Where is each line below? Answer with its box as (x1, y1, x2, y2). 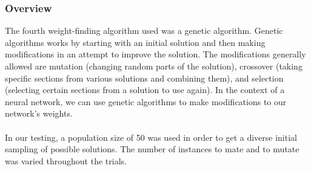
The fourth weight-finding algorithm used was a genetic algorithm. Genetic (5, 24, 283, 37)
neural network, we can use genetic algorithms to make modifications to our (5, 95, 287, 108)
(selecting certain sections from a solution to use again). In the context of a (5, 83, 285, 96)
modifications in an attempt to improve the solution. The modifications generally (5, 48, 306, 60)
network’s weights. (5, 107, 73, 120)
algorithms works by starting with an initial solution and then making (5, 36, 266, 48)
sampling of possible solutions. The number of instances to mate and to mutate (5, 143, 299, 155)
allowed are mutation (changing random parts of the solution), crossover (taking (5, 60, 303, 72)
